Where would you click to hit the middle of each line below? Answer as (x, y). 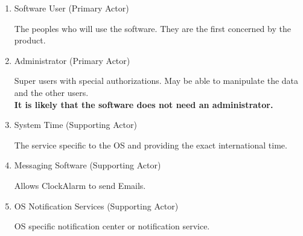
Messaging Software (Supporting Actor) (88, 165)
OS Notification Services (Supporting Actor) (96, 206)
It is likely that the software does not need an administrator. (144, 104)
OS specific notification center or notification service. (112, 226)
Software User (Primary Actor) (72, 8)
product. (30, 40)
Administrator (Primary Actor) (72, 60)
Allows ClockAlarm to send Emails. (80, 185)
